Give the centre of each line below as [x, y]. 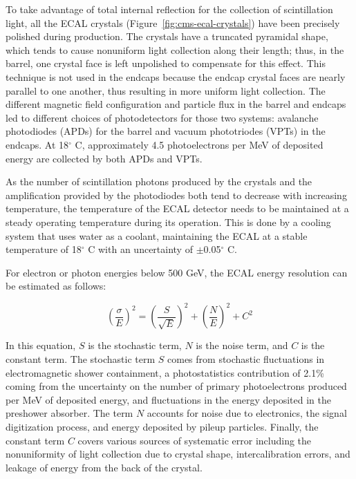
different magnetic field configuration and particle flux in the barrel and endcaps [176, 104]
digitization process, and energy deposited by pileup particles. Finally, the [162, 426]
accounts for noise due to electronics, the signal [247, 413]
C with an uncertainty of [140, 249]
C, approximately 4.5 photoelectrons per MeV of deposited [199, 144]
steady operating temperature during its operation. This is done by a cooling [168, 222]
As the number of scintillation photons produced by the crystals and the [159, 181]
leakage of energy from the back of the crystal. [104, 467]
